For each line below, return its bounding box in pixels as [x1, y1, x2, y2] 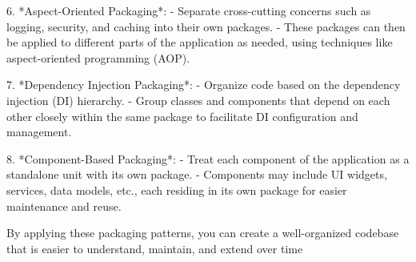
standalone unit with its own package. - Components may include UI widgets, [6, 166, 387, 183]
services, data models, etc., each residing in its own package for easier [6, 181, 347, 198]
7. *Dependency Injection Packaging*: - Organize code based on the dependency [6, 76, 401, 93]
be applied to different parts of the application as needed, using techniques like [6, 34, 393, 50]
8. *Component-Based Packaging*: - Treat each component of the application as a [6, 150, 410, 167]
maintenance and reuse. [6, 197, 122, 214]
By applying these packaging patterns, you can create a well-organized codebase [6, 224, 399, 241]
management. [6, 123, 72, 140]
